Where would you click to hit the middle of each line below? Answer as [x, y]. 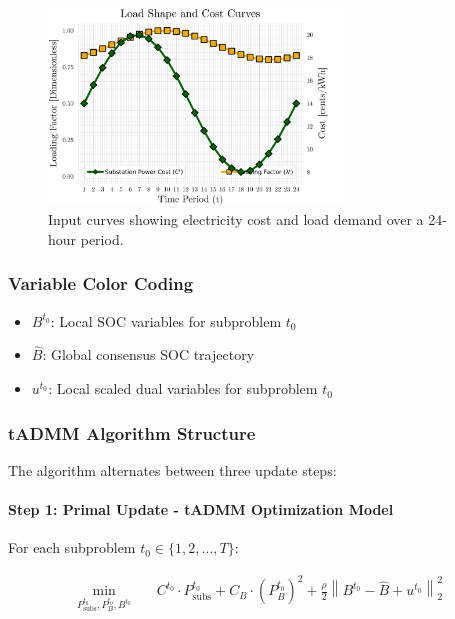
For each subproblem [72, 547]
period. [102, 238]
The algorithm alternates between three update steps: [172, 469]
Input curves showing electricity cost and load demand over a [236, 219]
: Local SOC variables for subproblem [166, 320]
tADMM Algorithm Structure [132, 432]
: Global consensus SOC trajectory [148, 354]
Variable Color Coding [101, 283]
